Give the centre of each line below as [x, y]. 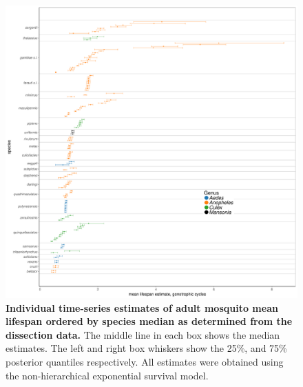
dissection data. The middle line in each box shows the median [143, 334]
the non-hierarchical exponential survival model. [107, 375]
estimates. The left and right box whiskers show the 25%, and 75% [146, 348]
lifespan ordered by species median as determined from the [149, 321]
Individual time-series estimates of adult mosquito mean [142, 307]
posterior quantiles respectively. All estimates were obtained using [145, 361]
